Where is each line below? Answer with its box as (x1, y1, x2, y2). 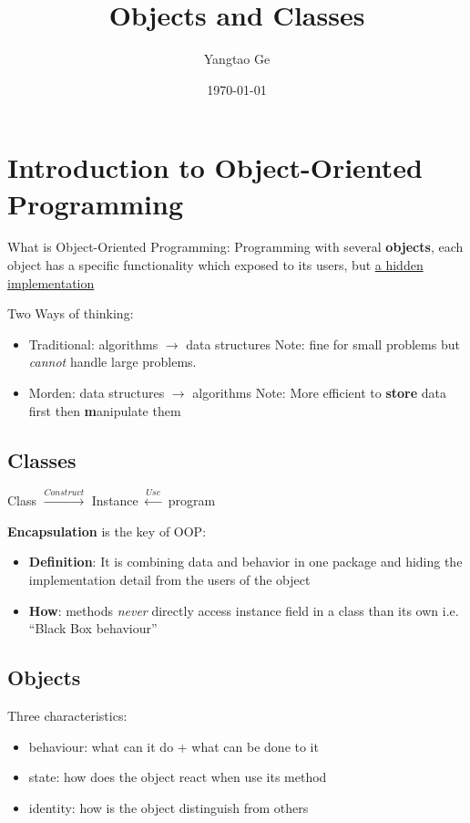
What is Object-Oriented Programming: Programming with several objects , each (7, 237, 464, 256)
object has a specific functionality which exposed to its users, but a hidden (7, 255, 424, 275)
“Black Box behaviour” (28, 619, 158, 638)
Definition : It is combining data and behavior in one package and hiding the (28, 552, 463, 571)
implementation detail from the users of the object (28, 569, 311, 589)
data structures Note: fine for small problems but (186, 334, 460, 353)
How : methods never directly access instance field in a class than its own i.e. (28, 600, 459, 620)
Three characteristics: (7, 705, 128, 724)
